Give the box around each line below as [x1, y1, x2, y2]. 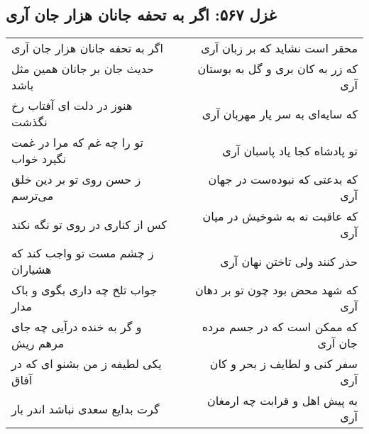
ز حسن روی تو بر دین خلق [11, 171, 141, 188]
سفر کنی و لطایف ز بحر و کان [209, 355, 358, 372]
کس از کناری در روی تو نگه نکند [11, 216, 167, 233]
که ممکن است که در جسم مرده [202, 318, 358, 335]
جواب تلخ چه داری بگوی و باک [11, 282, 158, 299]
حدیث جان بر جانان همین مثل [11, 60, 154, 77]
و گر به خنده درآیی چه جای [11, 318, 142, 335]
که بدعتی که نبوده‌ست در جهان [208, 171, 358, 188]
